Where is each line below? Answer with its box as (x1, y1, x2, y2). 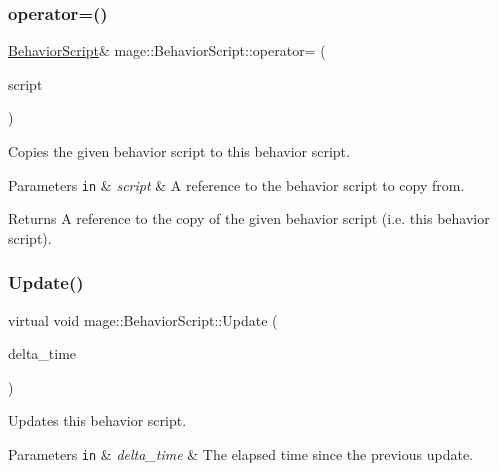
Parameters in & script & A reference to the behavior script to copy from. (8, 174, 465, 195)
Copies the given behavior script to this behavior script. (8, 141, 350, 161)
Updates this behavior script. (8, 410, 187, 431)
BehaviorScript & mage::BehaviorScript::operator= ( (8, 40, 326, 61)
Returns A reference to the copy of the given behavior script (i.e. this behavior (8, 208, 490, 229)
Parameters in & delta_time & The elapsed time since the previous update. (8, 444, 473, 465)
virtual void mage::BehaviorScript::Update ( (8, 309, 278, 330)
